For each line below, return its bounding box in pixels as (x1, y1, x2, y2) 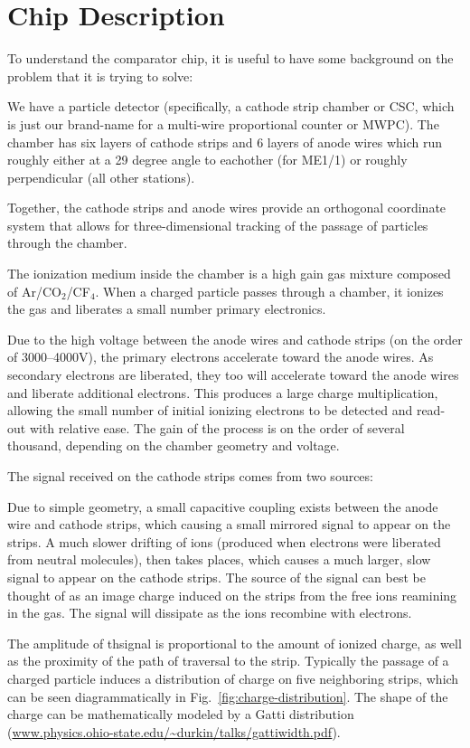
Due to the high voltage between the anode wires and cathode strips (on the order (7, 329, 463, 348)
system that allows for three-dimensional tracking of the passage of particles (7, 215, 428, 234)
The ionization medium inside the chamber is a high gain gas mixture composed (7, 264, 451, 283)
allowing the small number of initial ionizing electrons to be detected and (7, 401, 413, 420)
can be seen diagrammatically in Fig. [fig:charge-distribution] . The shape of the (7, 686, 448, 705)
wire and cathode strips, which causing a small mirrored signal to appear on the (7, 515, 451, 534)
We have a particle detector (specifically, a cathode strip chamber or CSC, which (7, 97, 455, 116)
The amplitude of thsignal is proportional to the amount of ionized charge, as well (7, 633, 462, 652)
